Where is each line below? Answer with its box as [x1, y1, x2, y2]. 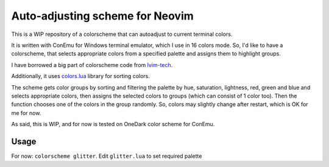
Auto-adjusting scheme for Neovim [11, 9, 194, 23]
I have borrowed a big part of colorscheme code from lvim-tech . [11, 61, 173, 68]
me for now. [11, 109, 41, 116]
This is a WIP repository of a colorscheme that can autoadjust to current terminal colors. [11, 30, 233, 38]
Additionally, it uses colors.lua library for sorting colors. [11, 73, 150, 80]
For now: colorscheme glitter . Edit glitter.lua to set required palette [11, 152, 202, 160]
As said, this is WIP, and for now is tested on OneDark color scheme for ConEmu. [11, 121, 215, 128]
